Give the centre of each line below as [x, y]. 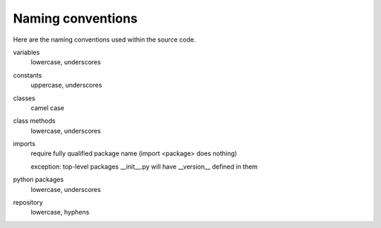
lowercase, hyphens [60, 212]
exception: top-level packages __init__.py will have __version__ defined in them [144, 167]
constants [28, 75]
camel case [48, 108]
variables [26, 52]
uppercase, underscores [66, 85]
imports [24, 144]
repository [28, 203]
